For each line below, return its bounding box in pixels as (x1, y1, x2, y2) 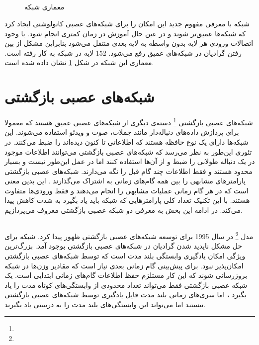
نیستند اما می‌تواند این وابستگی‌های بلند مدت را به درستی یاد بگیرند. (4, 299, 206, 309)
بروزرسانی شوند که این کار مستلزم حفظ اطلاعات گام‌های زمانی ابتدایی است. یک (4, 270, 248, 280)
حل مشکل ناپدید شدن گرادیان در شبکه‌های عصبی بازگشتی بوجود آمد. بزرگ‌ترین (4, 241, 242, 251)
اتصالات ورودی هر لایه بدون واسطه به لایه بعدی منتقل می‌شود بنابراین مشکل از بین (4, 38, 254, 48)
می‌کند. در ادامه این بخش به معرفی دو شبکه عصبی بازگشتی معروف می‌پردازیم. (4, 205, 243, 215)
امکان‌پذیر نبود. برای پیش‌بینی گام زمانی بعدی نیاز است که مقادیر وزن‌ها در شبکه (4, 260, 244, 270)
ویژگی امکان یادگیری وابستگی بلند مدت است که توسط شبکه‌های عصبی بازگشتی (4, 250, 246, 260)
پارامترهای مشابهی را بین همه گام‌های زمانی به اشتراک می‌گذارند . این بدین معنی (4, 175, 246, 186)
